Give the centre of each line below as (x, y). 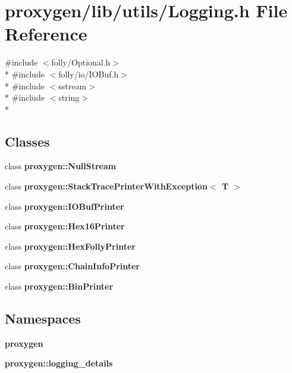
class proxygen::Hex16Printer (65, 226)
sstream (73, 86)
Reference (46, 34)
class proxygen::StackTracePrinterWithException (106, 186)
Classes (27, 141)
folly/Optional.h (81, 62)
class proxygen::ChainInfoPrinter (73, 266)
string (69, 97)
